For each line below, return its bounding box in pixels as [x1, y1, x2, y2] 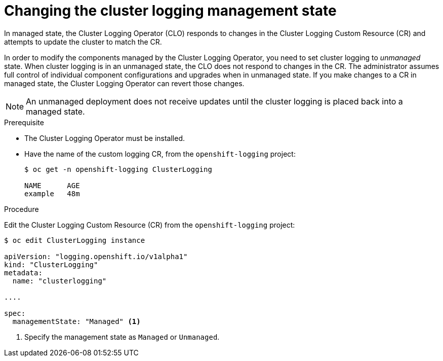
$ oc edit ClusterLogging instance [4, 236, 145, 244]
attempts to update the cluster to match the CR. [4, 37, 162, 46]
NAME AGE [24, 181, 80, 190]
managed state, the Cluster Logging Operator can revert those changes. [4, 79, 245, 88]
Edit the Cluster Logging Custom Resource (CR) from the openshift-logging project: [4, 220, 295, 229]
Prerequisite [4, 118, 44, 127]
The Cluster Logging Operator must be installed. [24, 133, 185, 142]
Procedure [4, 204, 39, 213]
